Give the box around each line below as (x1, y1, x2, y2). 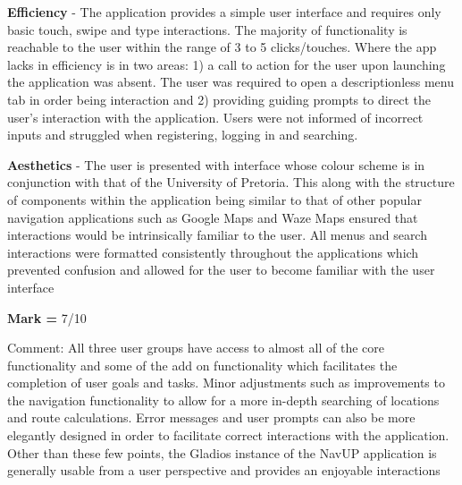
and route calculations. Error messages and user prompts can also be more (7, 408, 416, 427)
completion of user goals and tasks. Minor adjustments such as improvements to (7, 373, 445, 392)
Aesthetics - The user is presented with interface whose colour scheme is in (7, 155, 425, 174)
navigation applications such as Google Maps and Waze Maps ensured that (7, 208, 418, 226)
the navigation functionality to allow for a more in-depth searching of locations (7, 390, 440, 409)
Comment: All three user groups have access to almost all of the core (7, 338, 385, 357)
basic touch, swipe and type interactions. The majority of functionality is (7, 20, 407, 38)
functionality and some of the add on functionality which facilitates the (7, 355, 398, 374)
